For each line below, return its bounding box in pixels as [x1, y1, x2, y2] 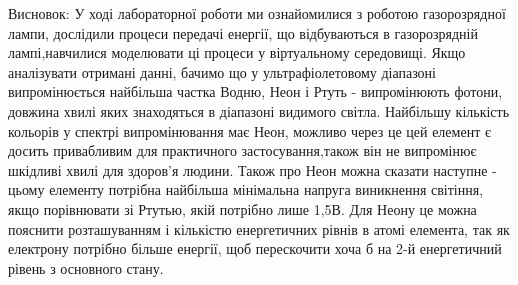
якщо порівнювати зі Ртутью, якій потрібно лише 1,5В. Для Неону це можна [8, 198, 477, 219]
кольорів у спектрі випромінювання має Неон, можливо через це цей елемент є [8, 120, 491, 141]
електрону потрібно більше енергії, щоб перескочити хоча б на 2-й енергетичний [8, 238, 502, 259]
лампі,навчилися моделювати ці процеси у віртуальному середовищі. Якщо [8, 42, 466, 63]
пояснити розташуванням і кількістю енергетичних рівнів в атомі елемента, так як [8, 218, 510, 239]
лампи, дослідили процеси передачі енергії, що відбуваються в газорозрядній [8, 22, 478, 43]
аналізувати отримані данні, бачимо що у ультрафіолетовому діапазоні [8, 61, 437, 82]
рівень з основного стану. [8, 257, 164, 278]
